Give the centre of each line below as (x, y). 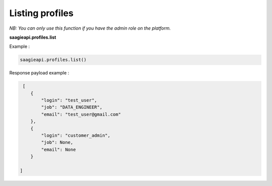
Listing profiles (42, 13)
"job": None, (57, 143)
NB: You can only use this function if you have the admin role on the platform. (90, 28)
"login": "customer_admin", (76, 135)
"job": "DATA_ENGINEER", (72, 107)
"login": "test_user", (69, 100)
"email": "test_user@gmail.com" (81, 114)
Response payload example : (39, 73)
